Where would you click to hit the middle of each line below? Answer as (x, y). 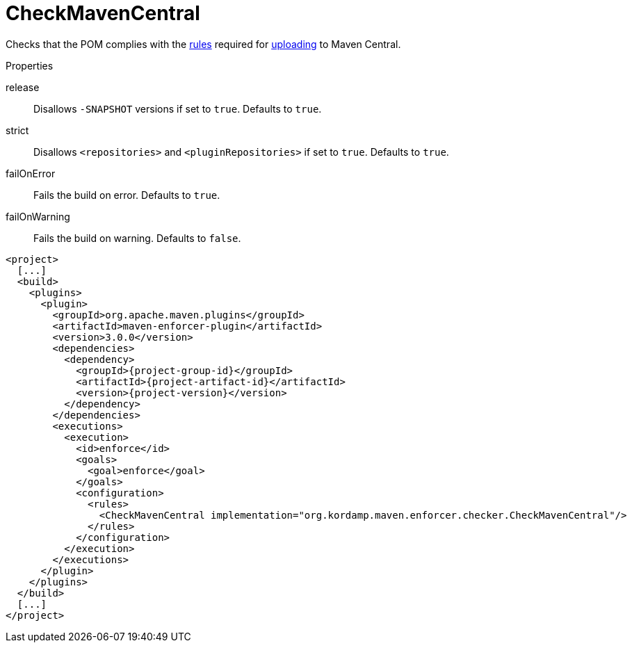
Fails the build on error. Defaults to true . (127, 195)
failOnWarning (38, 216)
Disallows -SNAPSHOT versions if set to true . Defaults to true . (178, 108)
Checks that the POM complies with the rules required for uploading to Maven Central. (203, 44)
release (23, 87)
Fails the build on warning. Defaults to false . (137, 238)
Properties (30, 65)
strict (17, 130)
